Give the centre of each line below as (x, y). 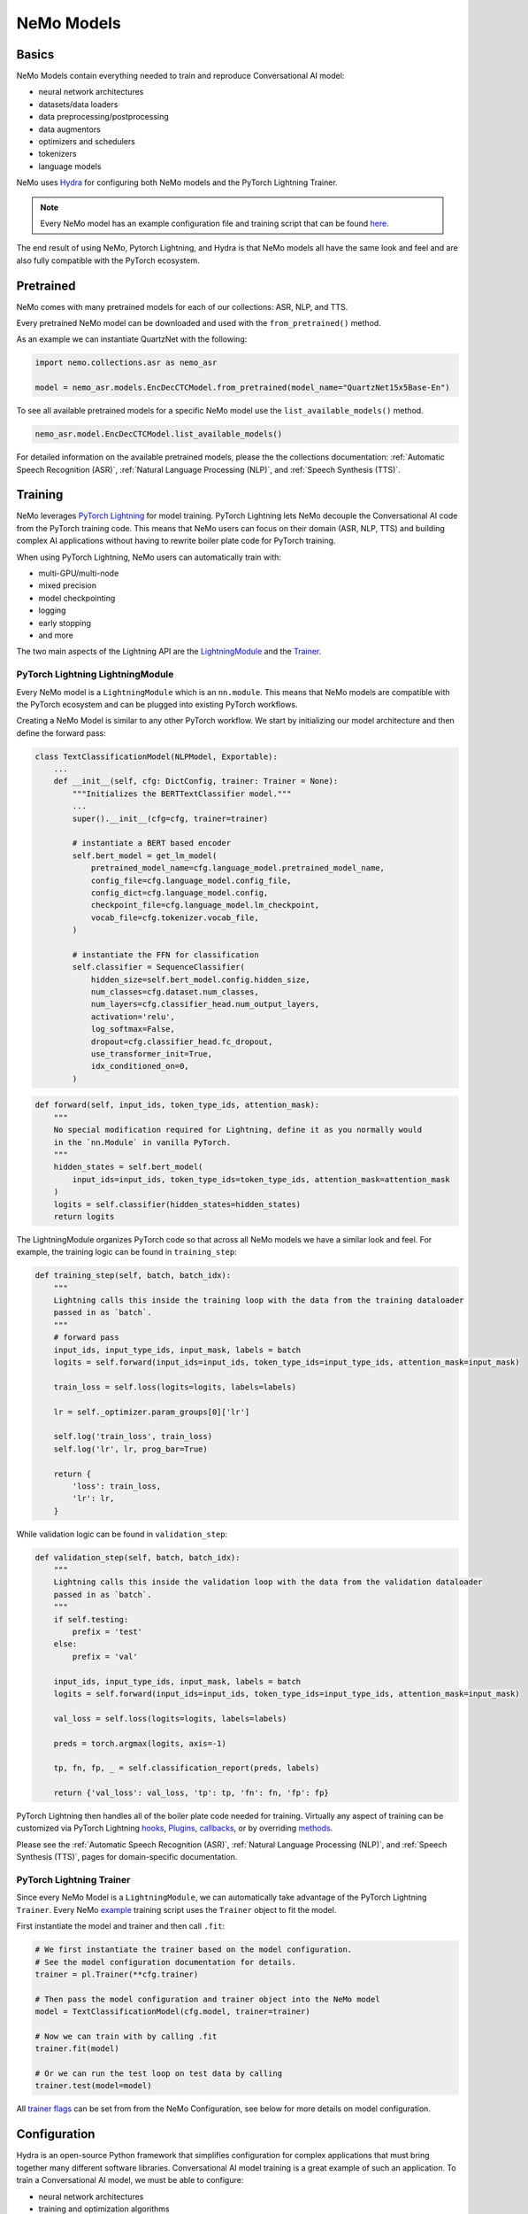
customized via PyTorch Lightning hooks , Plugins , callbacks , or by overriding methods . (175, 1828)
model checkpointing (77, 598)
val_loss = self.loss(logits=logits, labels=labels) (170, 1719)
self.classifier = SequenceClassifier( (158, 967)
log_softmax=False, (133, 1029)
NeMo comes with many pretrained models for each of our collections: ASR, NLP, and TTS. (182, 306)
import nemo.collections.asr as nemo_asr (126, 363)
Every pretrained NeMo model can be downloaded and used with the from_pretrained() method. (199, 323)
